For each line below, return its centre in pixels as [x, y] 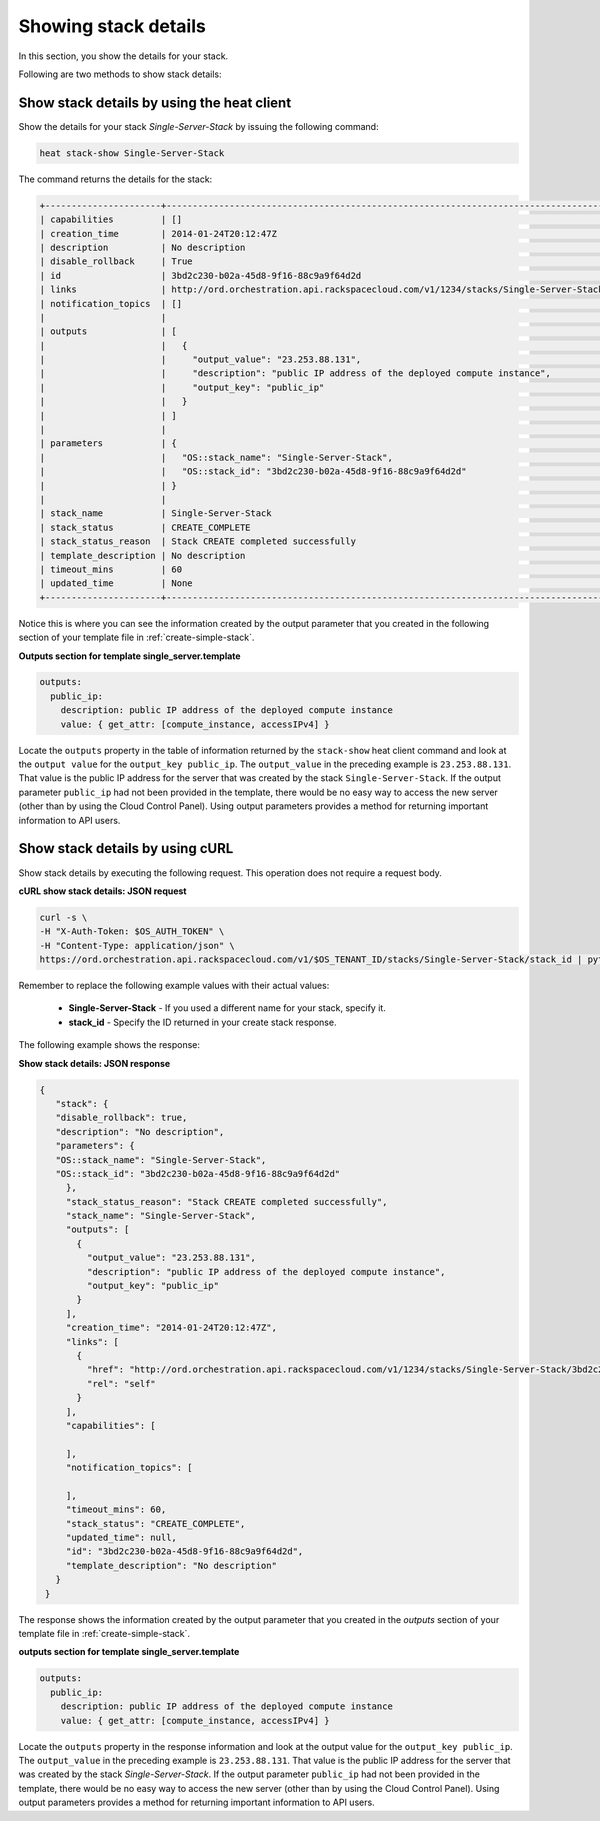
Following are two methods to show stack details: [120, 74]
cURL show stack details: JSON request [102, 891]
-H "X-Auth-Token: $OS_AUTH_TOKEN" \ [132, 931]
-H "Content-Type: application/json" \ [137, 945]
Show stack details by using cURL [126, 848]
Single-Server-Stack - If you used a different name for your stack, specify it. [227, 1008]
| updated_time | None [116, 583]
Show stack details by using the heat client [155, 102]
